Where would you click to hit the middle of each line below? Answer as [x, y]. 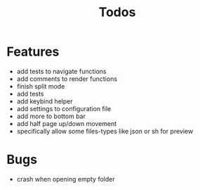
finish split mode [41, 86]
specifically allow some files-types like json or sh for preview [105, 131]
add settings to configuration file [64, 108]
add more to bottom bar [51, 116]
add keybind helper [45, 101]
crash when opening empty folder [66, 179]
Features [33, 52]
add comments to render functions [67, 79]
